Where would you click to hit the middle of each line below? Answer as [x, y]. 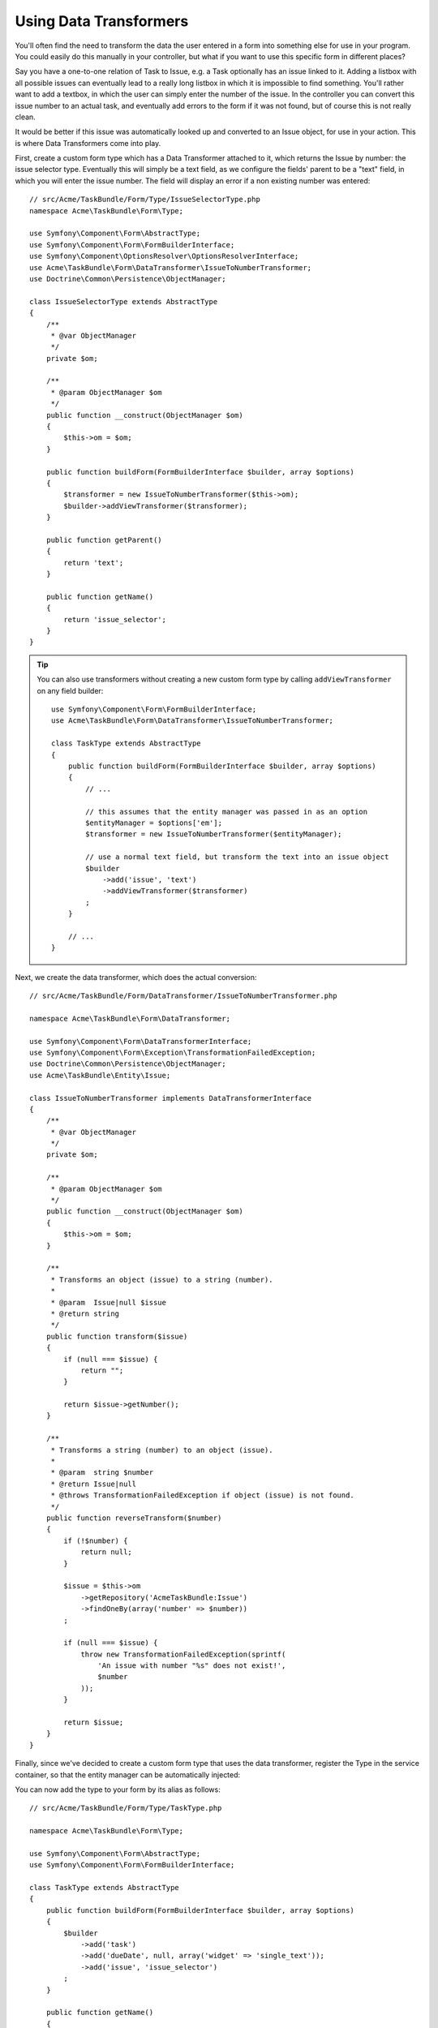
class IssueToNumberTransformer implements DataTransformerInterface [171, 1098]
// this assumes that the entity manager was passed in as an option [227, 812]
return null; [107, 1552]
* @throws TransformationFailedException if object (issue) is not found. [202, 1495]
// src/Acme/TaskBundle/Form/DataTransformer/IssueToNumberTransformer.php [183, 996]
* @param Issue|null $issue [108, 1302]
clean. [25, 117]
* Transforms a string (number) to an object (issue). [162, 1450]
